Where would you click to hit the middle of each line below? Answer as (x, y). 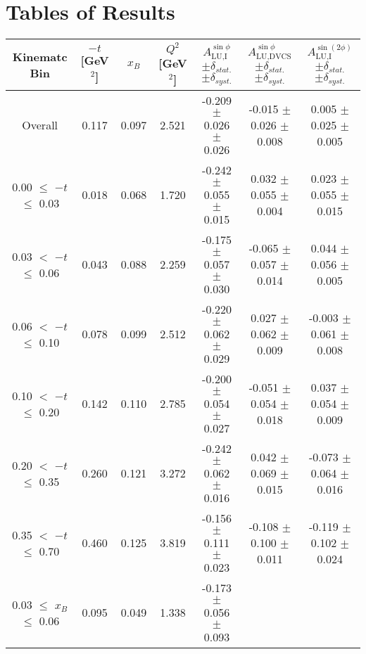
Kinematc (40, 57)
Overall (40, 125)
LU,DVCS (274, 56)
